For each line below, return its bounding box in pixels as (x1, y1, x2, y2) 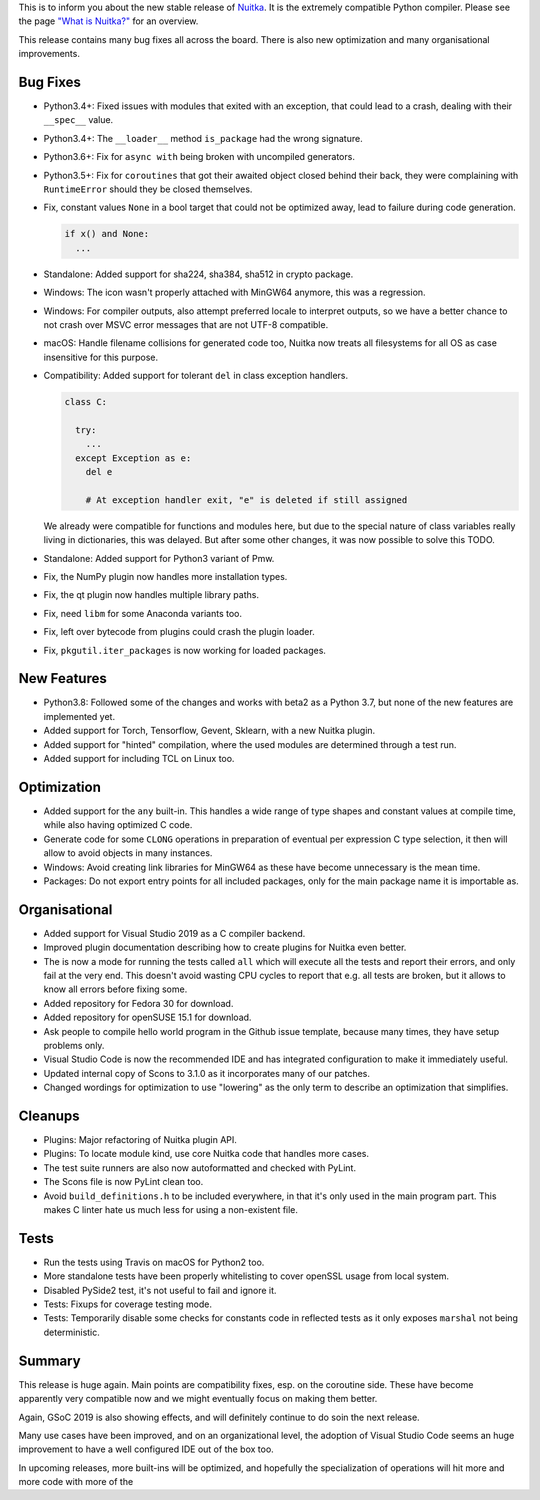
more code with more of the (18, 1476, 134, 1488)
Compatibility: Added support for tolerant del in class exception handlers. (43, 370, 349, 382)
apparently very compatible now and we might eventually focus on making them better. (18, 1393, 378, 1405)
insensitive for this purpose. (43, 351, 159, 363)
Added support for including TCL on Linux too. (43, 753, 235, 765)
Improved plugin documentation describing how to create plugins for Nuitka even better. (43, 941, 407, 954)
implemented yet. (43, 710, 115, 722)
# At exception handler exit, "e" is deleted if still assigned (85, 494, 408, 505)
